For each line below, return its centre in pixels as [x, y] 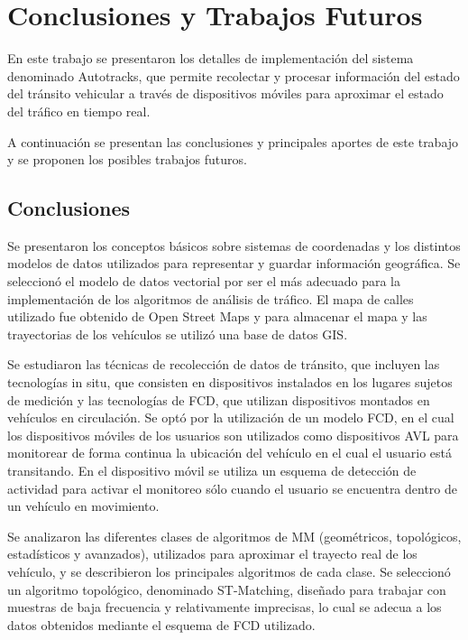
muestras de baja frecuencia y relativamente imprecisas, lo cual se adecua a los [225, 607]
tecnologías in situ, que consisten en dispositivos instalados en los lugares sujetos [230, 382]
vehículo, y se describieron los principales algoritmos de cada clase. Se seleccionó [229, 571]
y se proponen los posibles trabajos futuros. [127, 159]
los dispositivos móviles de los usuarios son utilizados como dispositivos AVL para [233, 435]
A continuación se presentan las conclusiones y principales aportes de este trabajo [233, 141]
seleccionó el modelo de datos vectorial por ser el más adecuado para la [204, 281]
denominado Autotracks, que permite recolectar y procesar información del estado [234, 75]
